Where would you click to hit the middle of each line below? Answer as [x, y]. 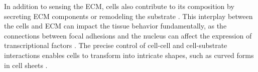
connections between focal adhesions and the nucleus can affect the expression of [128, 35]
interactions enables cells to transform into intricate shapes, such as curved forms [129, 55]
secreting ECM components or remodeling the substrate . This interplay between [128, 16]
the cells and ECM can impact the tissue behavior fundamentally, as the [115, 26]
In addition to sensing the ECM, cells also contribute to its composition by [119, 6]
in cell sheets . [26, 65]
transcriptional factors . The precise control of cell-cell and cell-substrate [116, 45]
